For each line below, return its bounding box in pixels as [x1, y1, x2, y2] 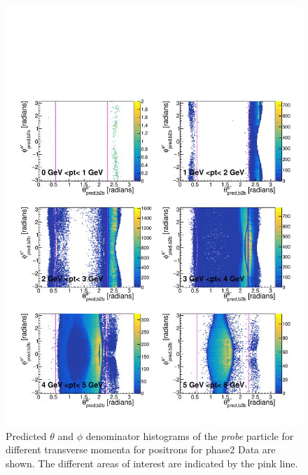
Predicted [6, 428, 47, 443]
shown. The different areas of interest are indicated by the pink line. [6, 455, 298, 470]
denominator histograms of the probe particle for [85, 428, 294, 443]
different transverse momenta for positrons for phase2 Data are [6, 442, 276, 457]
